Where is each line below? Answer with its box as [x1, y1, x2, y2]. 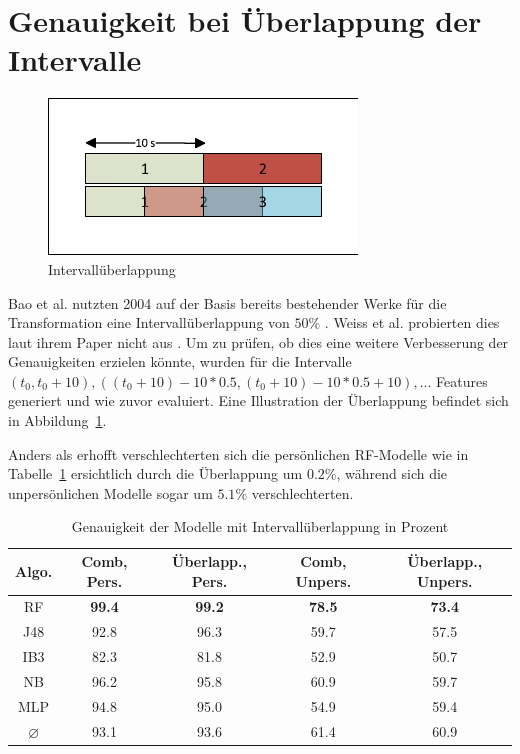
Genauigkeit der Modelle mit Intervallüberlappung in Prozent [71, 516, 449, 537]
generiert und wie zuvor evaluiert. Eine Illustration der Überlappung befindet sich [8, 390, 509, 411]
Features [436, 370, 488, 391]
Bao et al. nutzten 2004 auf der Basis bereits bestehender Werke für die [8, 292, 447, 313]
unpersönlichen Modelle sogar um [8, 482, 213, 503]
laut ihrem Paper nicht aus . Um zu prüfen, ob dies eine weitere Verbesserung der [8, 331, 509, 352]
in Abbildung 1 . [8, 410, 107, 431]
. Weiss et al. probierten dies [324, 312, 500, 333]
